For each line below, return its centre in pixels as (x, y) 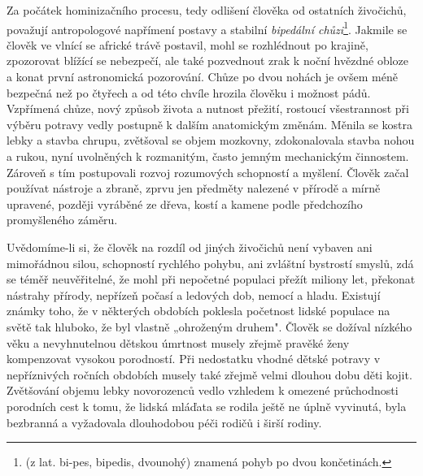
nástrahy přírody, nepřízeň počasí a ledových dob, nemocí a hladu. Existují (194, 294)
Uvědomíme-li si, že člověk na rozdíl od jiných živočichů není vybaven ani (190, 247)
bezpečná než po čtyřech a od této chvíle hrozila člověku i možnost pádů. (189, 92)
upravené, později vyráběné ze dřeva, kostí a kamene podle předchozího (185, 203)
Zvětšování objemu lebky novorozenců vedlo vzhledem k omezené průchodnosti (203, 390)
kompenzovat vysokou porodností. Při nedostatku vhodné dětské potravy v (194, 359)
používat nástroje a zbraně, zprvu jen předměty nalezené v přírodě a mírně (194, 188)
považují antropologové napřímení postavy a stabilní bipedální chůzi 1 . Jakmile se (207, 28)
